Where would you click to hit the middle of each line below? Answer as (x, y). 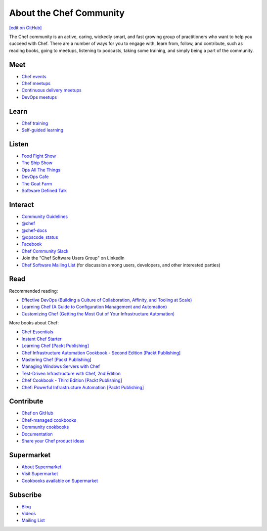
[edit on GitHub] (25, 28)
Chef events (34, 76)
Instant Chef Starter (42, 339)
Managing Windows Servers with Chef (61, 366)
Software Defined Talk (44, 190)
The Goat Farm (37, 183)
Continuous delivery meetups (51, 90)
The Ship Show (37, 163)
